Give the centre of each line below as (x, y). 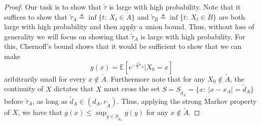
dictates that (74, 88)
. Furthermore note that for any (156, 78)
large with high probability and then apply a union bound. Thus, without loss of (129, 26)
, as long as (50, 101)
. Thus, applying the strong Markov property (187, 101)
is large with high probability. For (193, 36)
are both (232, 16)
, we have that (40, 112)
